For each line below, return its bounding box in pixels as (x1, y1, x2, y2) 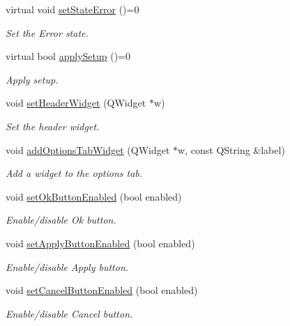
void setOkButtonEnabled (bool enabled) (6, 189, 182, 203)
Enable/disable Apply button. (6, 259, 129, 274)
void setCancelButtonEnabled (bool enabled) (6, 283, 198, 297)
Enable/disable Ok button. (6, 212, 116, 227)
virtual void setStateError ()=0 (6, 2, 139, 16)
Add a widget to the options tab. (6, 166, 143, 180)
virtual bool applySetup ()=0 (6, 49, 131, 63)
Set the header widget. (6, 118, 100, 133)
